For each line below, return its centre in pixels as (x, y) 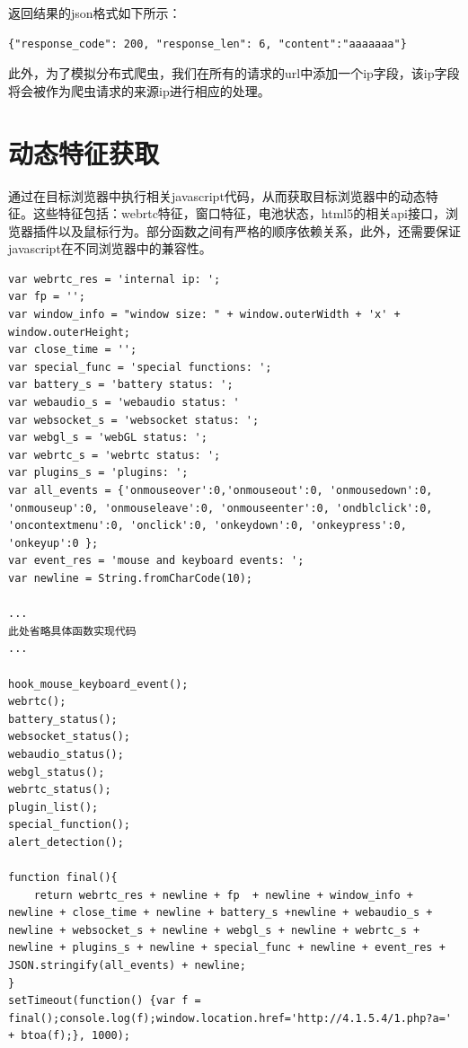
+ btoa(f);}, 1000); (70, 1036)
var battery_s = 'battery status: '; (121, 385)
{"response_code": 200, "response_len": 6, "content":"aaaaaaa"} (208, 44)
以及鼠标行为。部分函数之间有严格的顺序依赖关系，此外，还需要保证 (259, 230)
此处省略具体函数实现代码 (72, 631)
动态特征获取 (84, 152)
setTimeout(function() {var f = (105, 1001)
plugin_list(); (53, 807)
